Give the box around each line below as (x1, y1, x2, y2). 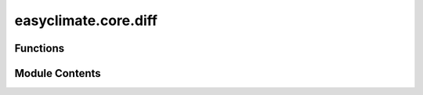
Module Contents (14, 67, 101, 80)
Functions (14, 42, 65, 55)
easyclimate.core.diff (14, 12, 158, 29)
